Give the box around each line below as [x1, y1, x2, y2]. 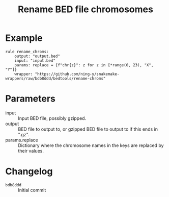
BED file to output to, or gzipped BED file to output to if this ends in [18, 126, 158, 132]
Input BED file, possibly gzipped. [18, 115, 87, 121]
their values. [18, 147, 44, 154]
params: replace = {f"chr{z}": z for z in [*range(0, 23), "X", [14, 62, 154, 67]
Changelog [5, 166, 53, 177]
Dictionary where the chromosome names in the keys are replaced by [18, 142, 164, 149]
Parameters [5, 93, 56, 105]
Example [5, 32, 43, 44]
